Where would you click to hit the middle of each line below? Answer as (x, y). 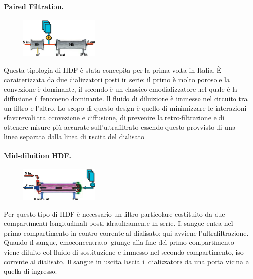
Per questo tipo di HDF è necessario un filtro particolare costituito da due (115, 214)
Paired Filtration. (34, 6)
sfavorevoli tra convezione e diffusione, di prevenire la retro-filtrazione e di (114, 117)
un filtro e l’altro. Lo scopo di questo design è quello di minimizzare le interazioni (125, 108)
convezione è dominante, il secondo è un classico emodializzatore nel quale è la (121, 89)
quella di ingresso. (31, 271)
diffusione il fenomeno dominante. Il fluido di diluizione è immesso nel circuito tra (126, 98)
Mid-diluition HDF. (37, 156)
